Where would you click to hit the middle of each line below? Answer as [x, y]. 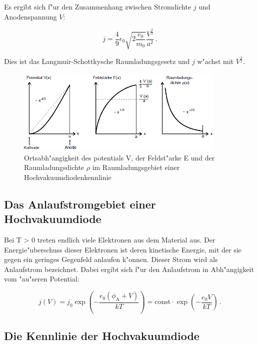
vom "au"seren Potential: [42, 279]
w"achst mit [215, 61]
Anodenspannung [30, 16]
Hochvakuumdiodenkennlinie [68, 177]
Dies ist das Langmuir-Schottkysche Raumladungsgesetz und [97, 61]
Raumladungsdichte [54, 167]
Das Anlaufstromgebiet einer [80, 204]
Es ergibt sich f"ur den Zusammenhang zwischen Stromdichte [98, 6]
